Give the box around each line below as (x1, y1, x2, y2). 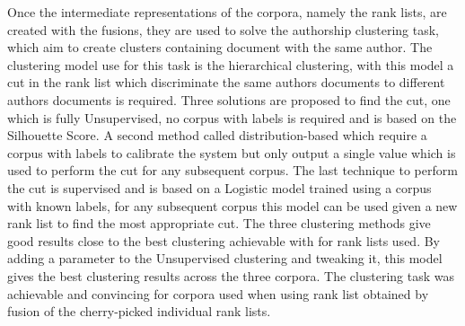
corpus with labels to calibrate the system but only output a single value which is (7, 143, 456, 162)
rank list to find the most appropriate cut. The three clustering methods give (7, 214, 431, 233)
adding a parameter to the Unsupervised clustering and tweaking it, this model (7, 249, 443, 268)
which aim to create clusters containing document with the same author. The (7, 38, 433, 57)
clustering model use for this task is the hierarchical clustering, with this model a (7, 55, 454, 74)
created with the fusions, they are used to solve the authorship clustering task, (7, 20, 439, 39)
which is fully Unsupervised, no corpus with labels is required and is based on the (7, 108, 457, 127)
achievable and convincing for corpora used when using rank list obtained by (7, 284, 429, 303)
